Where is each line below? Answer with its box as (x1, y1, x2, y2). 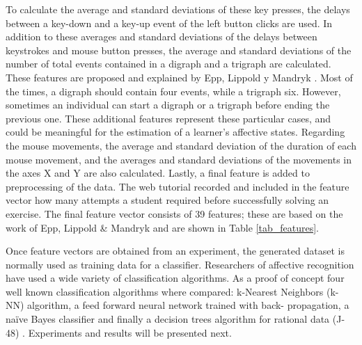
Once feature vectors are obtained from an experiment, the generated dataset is (6, 243, 345, 258)
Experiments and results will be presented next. (28, 325, 232, 339)
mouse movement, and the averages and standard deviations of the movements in (6, 152, 352, 166)
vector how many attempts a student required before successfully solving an (6, 193, 329, 207)
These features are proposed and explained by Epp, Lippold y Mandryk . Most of (6, 70, 353, 84)
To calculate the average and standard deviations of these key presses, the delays (6, 2, 350, 16)
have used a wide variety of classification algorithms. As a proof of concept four (6, 271, 345, 285)
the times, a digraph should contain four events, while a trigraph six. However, (6, 83, 341, 98)
